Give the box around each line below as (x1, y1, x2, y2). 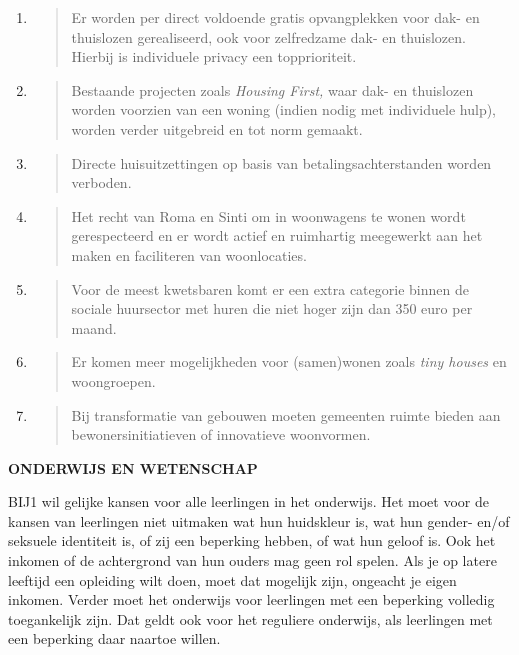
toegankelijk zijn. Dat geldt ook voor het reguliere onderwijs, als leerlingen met (8, 608, 493, 629)
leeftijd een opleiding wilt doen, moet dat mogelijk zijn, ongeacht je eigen (8, 569, 457, 590)
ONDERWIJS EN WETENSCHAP (8, 457, 258, 478)
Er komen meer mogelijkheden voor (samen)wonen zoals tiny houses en (71, 351, 507, 372)
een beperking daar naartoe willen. (8, 628, 221, 649)
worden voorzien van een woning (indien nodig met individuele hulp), (71, 99, 497, 120)
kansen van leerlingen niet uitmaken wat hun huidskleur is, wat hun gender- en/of (8, 510, 510, 531)
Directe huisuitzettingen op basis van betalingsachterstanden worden (71, 152, 492, 173)
